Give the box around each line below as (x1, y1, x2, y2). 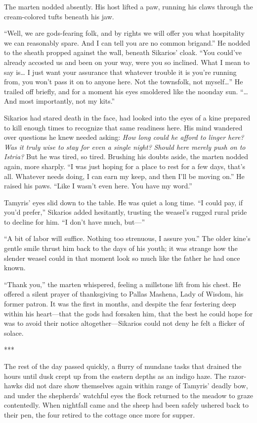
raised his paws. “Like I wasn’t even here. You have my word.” (4, 181, 192, 191)
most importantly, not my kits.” (19, 96, 115, 106)
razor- (228, 370, 247, 381)
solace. (4, 327, 24, 338)
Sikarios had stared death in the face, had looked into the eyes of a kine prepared (4, 112, 251, 122)
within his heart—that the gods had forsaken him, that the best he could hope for (4, 308, 253, 318)
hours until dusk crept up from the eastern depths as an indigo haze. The (4, 370, 226, 381)
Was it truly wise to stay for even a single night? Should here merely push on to (4, 141, 246, 152)
